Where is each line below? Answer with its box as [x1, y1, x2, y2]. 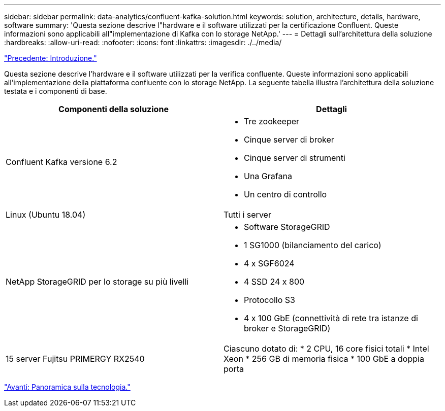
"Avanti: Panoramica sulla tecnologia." [4, 383, 131, 391]
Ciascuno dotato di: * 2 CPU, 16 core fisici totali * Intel [224, 344, 429, 354]
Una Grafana [244, 171, 292, 181]
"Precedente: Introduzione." [4, 54, 97, 62]
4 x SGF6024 [244, 258, 295, 268]
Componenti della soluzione [58, 104, 169, 114]
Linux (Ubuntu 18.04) [6, 210, 86, 220]
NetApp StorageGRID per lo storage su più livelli [6, 277, 189, 287]
